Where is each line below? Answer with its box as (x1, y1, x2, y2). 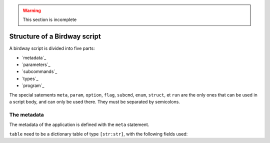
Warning (22, 7, 41, 13)
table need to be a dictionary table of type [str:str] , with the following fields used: (9, 130, 188, 137)
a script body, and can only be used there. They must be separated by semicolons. (9, 99, 180, 105)
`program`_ (21, 82, 44, 88)
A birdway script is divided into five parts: (9, 45, 95, 51)
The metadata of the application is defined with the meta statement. (9, 121, 149, 127)
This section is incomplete (22, 16, 77, 22)
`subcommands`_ (21, 68, 57, 74)
